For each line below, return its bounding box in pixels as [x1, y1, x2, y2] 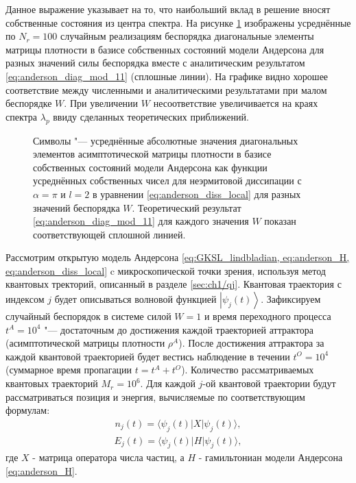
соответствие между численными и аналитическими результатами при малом [5, 82, 327, 97]
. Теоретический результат [132, 200, 241, 214]
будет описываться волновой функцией [54, 292, 217, 306]
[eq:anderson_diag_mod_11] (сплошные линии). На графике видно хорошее [5, 69, 329, 83]
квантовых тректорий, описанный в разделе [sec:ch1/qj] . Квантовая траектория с [5, 277, 342, 291]
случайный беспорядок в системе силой [5, 309, 171, 323]
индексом [5, 292, 45, 306]
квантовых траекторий [5, 376, 98, 391]
